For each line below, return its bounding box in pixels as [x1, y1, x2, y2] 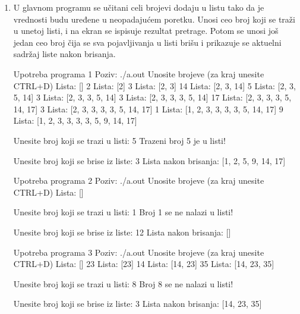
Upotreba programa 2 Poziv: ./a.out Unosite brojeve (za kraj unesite [13, 174, 264, 187]
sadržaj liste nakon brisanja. [13, 48, 116, 60]
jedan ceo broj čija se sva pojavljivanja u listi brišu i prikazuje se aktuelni [13, 36, 282, 48]
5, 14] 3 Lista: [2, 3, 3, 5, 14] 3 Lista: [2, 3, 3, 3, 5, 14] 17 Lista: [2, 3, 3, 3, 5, [13, 91, 292, 103]
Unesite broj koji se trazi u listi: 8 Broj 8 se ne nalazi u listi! [13, 277, 233, 290]
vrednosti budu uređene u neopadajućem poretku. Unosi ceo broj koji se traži [13, 12, 295, 25]
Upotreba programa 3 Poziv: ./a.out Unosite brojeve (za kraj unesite [13, 246, 264, 258]
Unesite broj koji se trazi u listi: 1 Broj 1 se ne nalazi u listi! [13, 206, 233, 218]
